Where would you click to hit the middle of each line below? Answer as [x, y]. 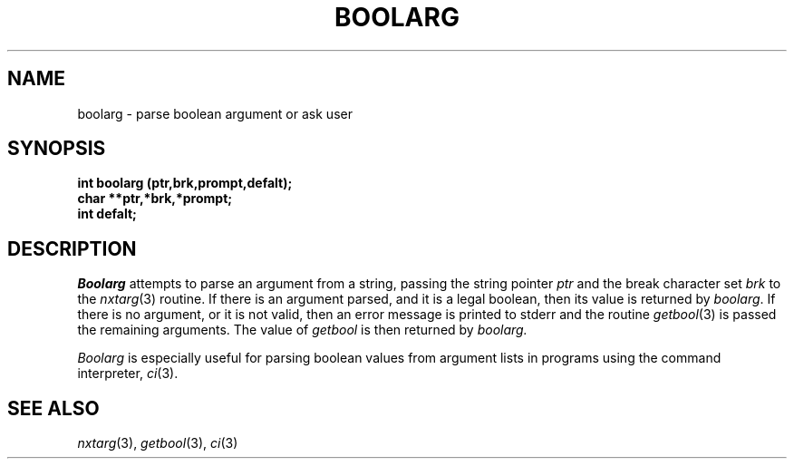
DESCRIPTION [72, 248]
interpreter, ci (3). [128, 374]
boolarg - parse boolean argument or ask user [215, 113]
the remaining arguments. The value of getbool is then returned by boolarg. [302, 330]
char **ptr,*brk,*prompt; [155, 199]
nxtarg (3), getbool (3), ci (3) [158, 443]
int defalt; [107, 214]
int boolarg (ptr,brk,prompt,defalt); [185, 183]
